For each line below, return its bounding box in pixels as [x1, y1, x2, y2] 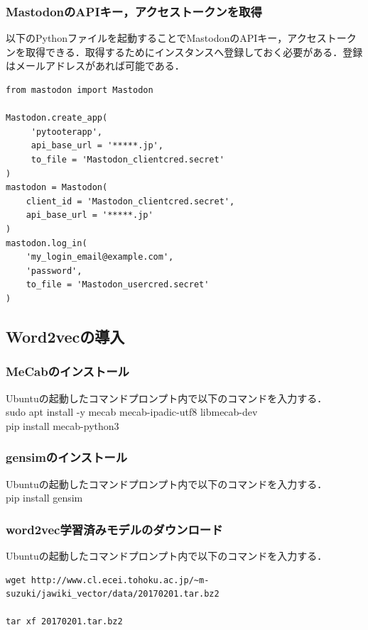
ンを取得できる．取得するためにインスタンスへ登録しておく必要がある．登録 [6, 44, 363, 59]
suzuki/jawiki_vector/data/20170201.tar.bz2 [6, 589, 220, 599]
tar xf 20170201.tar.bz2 [6, 617, 123, 627]
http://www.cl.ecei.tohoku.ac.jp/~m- [31, 575, 210, 585]
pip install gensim [6, 490, 83, 505]
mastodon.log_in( [6, 238, 87, 248]
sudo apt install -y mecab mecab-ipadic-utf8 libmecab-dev [6, 404, 258, 419]
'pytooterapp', [31, 126, 103, 137]
